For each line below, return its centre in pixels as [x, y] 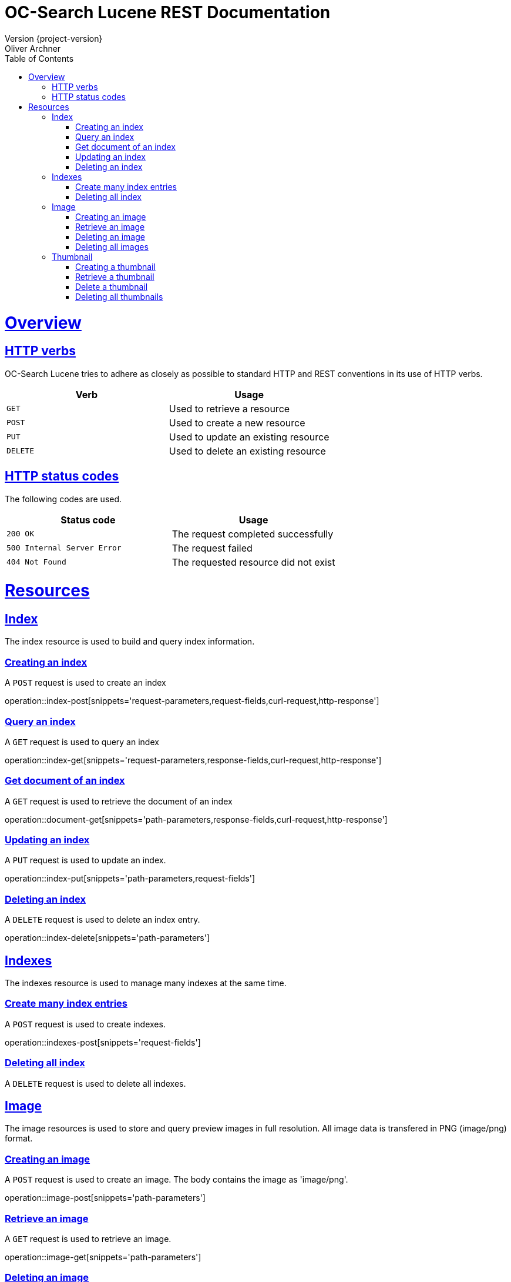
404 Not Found [36, 562]
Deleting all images [112, 246]
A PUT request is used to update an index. [85, 860]
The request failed [212, 548]
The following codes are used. [63, 499]
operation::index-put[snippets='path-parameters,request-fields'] [130, 879]
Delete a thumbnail [112, 286]
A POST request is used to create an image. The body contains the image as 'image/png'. [177, 1180]
